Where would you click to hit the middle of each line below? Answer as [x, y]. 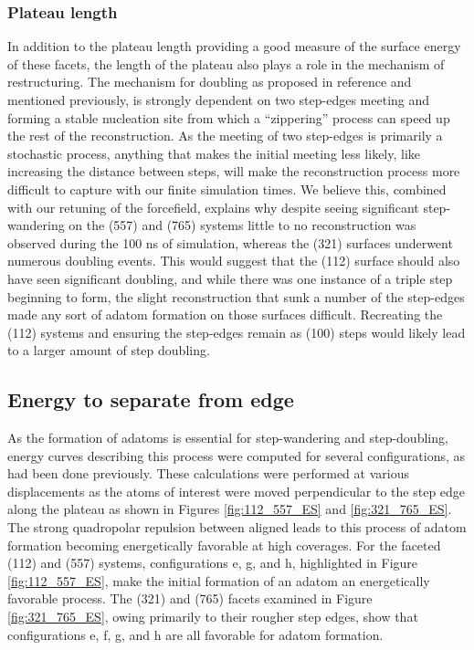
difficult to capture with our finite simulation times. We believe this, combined [227, 189]
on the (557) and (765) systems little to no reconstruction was [242, 225]
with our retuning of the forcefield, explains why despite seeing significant [213, 207]
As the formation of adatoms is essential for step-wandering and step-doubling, [228, 438]
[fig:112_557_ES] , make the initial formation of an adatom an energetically [219, 580]
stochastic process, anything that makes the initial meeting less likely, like [214, 153]
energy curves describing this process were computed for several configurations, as [237, 455]
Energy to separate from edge [151, 399]
